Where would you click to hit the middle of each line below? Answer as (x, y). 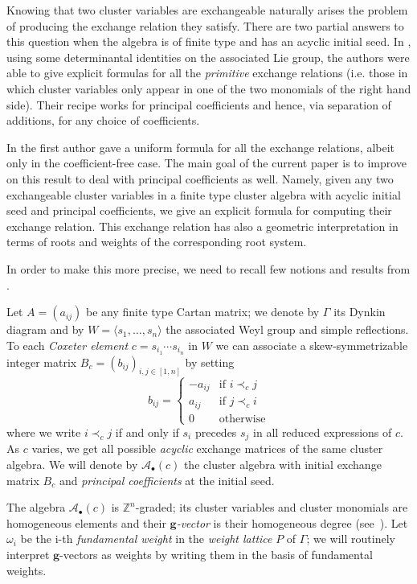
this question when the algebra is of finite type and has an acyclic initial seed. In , (209, 41)
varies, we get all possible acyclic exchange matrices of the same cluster (207, 448)
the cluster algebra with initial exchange (282, 464)
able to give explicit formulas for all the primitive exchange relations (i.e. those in (207, 73)
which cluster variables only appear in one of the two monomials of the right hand (209, 88)
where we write (44, 432)
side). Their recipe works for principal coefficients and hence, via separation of (199, 104)
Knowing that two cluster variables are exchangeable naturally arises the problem (207, 10)
